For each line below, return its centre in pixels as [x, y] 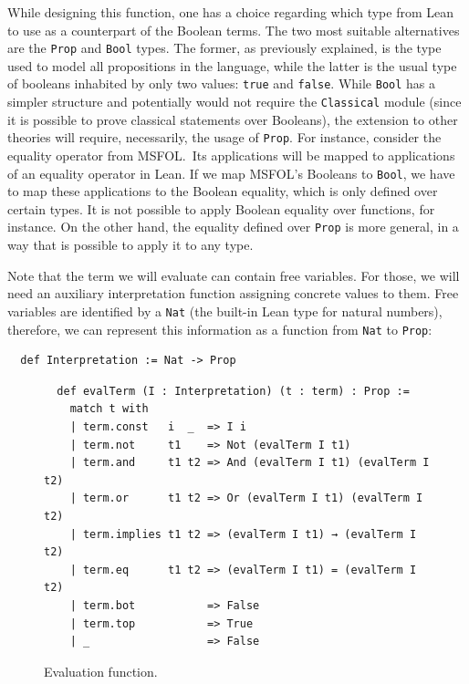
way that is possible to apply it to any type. [130, 245]
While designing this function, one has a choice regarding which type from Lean [231, 12]
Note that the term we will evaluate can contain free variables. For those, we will [234, 275]
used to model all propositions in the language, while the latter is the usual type [232, 65]
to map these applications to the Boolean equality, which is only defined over [223, 191]
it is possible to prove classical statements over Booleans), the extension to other [233, 119]
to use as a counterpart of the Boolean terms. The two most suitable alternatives [234, 30]
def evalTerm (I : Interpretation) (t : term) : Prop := [233, 391]
